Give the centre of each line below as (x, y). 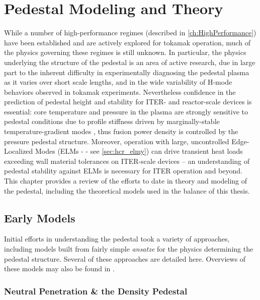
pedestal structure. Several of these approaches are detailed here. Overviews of (125, 258)
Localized (19, 151)
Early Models (40, 218)
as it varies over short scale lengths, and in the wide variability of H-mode (118, 82)
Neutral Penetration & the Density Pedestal (96, 291)
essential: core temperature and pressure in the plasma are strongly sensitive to (126, 111)
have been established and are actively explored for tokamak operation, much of (127, 42)
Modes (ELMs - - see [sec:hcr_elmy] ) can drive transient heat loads (139, 151)
